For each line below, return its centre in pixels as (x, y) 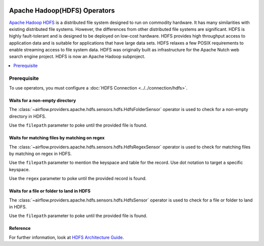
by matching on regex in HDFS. (40, 154)
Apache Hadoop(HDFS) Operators (62, 11)
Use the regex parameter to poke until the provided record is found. (78, 179)
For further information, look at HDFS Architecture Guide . (66, 237)
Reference (20, 228)
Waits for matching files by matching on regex (57, 138)
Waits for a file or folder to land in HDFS (50, 191)
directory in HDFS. (28, 116)
